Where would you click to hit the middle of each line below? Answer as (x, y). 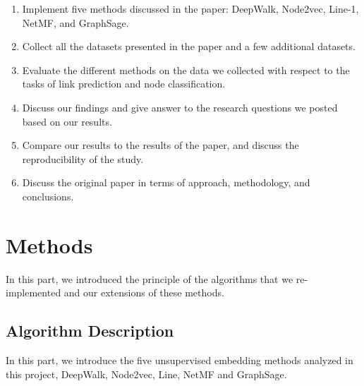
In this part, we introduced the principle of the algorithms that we (150, 278)
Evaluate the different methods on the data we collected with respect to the (186, 70)
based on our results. (67, 121)
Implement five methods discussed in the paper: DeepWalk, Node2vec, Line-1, (190, 8)
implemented (34, 292)
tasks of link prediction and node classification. (124, 84)
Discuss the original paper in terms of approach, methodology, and (166, 182)
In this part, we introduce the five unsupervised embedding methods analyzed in (180, 360)
